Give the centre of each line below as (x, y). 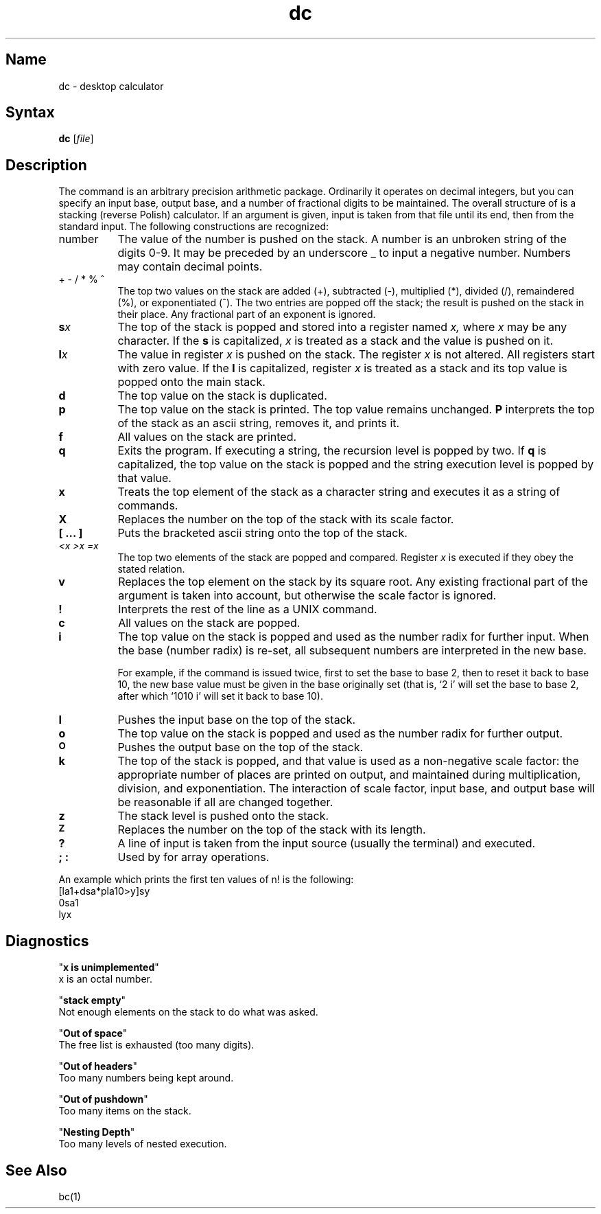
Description (46, 165)
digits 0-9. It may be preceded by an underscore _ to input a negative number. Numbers (344, 253)
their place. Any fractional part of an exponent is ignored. (247, 314)
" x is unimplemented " (109, 967)
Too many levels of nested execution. (143, 1144)
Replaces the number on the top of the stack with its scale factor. (286, 519)
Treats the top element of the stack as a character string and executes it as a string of (339, 492)
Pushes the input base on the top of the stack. (237, 720)
